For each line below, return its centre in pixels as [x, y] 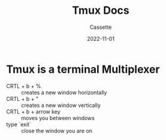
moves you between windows [58, 118]
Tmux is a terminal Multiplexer [83, 69]
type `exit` [19, 124]
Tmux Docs [101, 11]
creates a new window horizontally [64, 92]
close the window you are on [57, 130]
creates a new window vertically [61, 105]
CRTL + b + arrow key [34, 111]
